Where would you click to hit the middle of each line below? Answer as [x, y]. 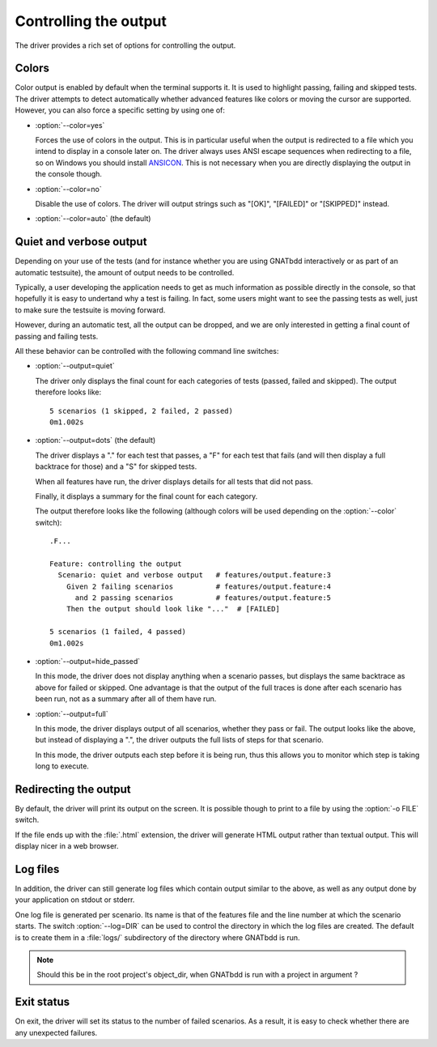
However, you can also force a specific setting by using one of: [120, 110]
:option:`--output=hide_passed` [88, 661]
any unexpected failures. [56, 1032]
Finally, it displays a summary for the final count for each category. [146, 496]
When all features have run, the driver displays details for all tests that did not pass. [174, 481]
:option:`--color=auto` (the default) [93, 219]
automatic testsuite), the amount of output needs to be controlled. [125, 272]
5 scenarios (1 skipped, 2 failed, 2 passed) [142, 411]
